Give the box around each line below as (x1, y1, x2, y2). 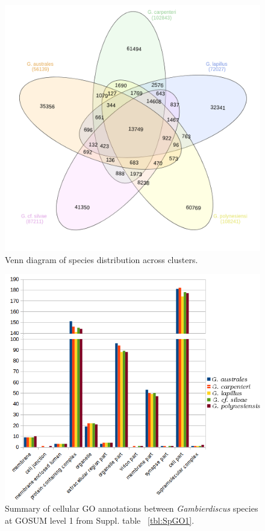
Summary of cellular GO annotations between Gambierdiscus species (5, 502, 258, 515)
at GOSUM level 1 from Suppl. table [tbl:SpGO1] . (5, 514, 195, 526)
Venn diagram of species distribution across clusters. (5, 253, 198, 265)
